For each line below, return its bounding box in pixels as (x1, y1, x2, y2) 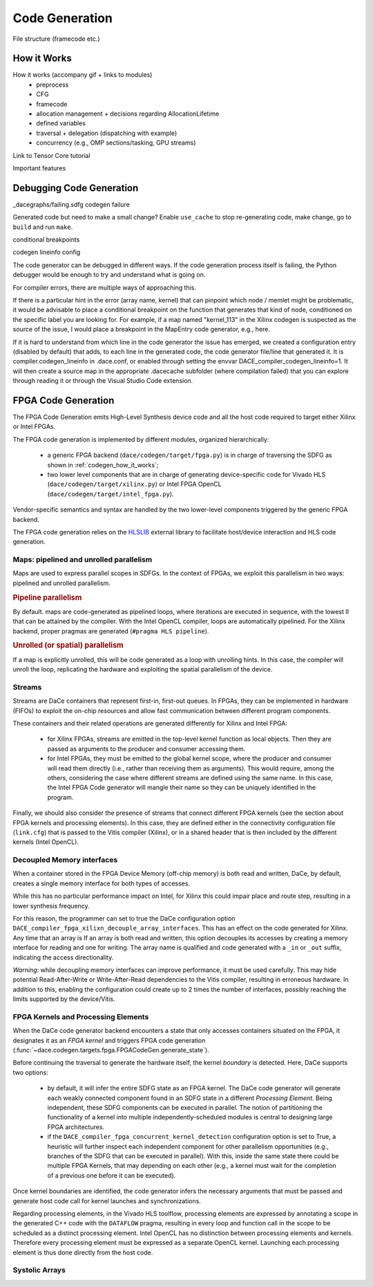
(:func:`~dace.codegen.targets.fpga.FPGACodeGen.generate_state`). (12, 1046, 210, 1054)
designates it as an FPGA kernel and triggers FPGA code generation (12, 1036, 206, 1045)
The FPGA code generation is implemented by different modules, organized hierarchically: (12, 435, 269, 443)
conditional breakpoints (12, 235, 80, 244)
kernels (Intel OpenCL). (12, 838, 79, 846)
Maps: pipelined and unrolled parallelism (12, 555, 153, 564)
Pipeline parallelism (12, 593, 82, 602)
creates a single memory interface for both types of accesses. (12, 879, 190, 888)
